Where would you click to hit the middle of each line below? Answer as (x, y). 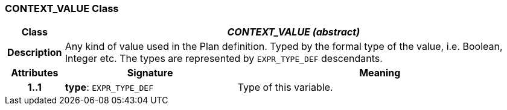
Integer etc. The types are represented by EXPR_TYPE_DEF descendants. (224, 59)
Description (35, 53)
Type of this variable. (285, 87)
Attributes (35, 73)
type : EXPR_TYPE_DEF (109, 87)
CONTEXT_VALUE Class (62, 8)
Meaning (380, 73)
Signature (150, 73)
